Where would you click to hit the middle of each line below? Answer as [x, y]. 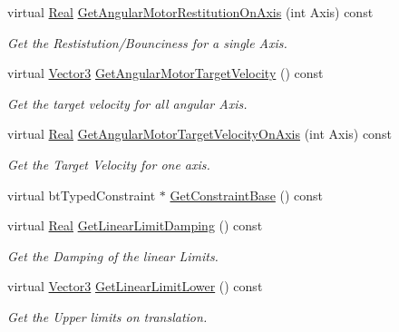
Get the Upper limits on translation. [107, 316]
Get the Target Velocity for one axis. [109, 164]
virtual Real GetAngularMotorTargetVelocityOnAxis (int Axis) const [199, 134]
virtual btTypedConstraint [82, 195]
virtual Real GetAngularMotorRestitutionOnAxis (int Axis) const [190, 12]
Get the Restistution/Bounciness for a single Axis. [147, 42]
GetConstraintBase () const [247, 195]
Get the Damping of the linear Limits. [113, 255]
